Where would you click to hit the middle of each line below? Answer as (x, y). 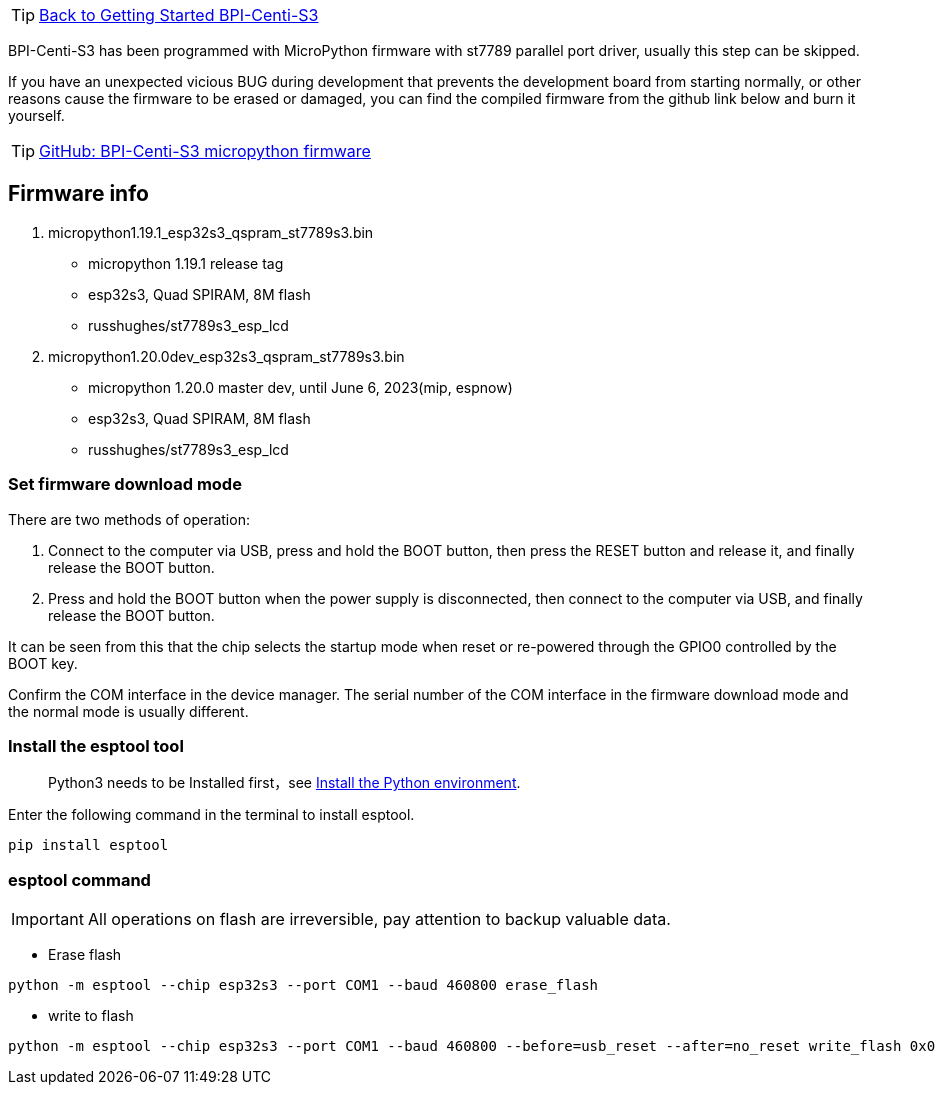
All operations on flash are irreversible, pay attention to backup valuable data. (379, 919)
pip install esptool (88, 845)
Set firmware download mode (125, 484)
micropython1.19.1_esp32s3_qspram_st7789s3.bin (211, 232)
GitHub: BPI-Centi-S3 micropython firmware (205, 151)
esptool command (79, 879)
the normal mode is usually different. (128, 711)
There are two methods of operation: (129, 519)
